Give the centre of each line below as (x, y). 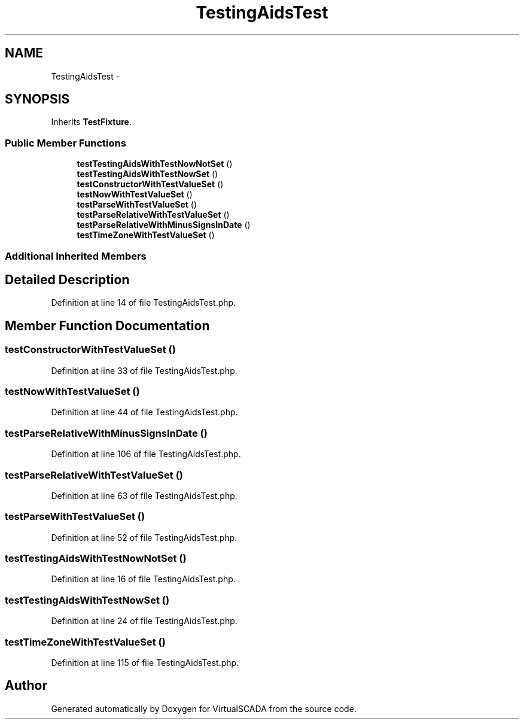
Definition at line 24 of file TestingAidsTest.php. (144, 621)
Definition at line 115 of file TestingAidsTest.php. (145, 662)
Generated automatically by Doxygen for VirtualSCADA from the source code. (204, 708)
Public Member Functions (65, 143)
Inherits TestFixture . (91, 122)
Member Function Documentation (107, 326)
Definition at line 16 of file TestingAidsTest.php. (143, 579)
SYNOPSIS (37, 99)
